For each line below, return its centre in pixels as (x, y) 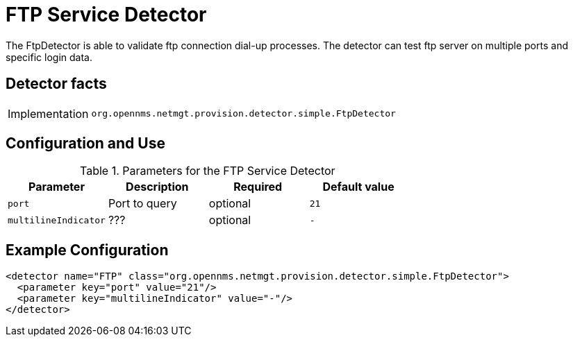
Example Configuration (87, 250)
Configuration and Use (85, 144)
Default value (358, 187)
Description (157, 187)
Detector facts (56, 84)
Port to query (142, 204)
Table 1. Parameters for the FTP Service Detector (207, 171)
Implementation (48, 113)
